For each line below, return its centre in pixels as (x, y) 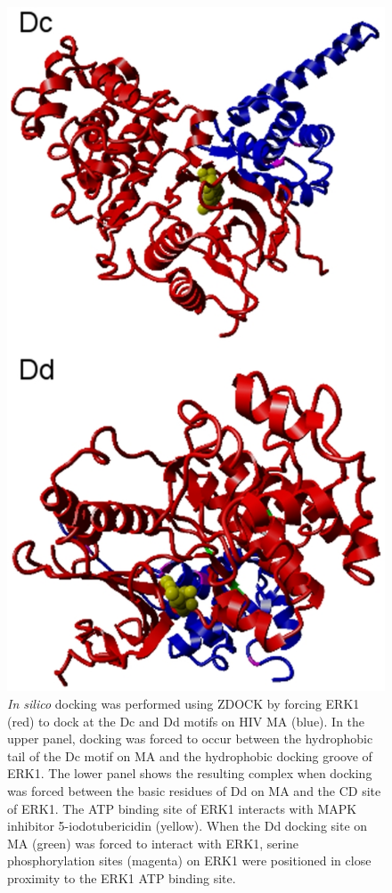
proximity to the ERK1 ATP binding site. (122, 877)
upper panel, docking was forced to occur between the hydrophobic (190, 739)
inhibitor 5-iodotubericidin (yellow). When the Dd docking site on (188, 826)
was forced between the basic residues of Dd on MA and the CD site (194, 791)
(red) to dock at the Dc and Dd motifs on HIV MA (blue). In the (186, 721)
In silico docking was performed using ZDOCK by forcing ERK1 (184, 704)
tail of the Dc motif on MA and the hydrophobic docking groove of (190, 755)
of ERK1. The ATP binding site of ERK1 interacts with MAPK (182, 808)
